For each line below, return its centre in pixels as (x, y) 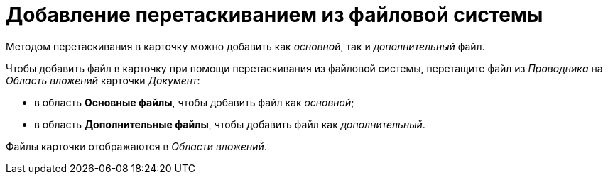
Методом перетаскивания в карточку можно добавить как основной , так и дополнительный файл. (245, 46)
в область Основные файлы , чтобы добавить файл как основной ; (194, 102)
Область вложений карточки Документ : (103, 80)
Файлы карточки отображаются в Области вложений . (136, 146)
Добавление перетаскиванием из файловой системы (275, 15)
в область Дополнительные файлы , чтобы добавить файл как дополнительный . (230, 124)
